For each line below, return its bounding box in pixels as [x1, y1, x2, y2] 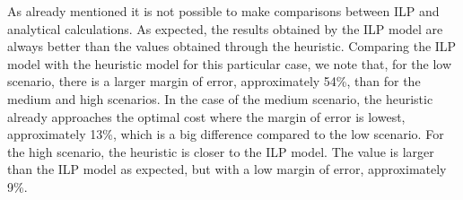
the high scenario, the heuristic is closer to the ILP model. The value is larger [7, 142, 434, 161]
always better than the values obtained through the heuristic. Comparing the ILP [7, 37, 457, 56]
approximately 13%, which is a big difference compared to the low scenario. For [7, 125, 444, 143]
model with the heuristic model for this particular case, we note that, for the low [7, 54, 452, 73]
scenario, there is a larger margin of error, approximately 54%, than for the [7, 72, 421, 91]
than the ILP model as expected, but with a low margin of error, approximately [7, 160, 447, 178]
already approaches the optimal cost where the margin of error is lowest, [7, 107, 406, 126]
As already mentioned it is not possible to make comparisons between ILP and [7, 2, 440, 20]
